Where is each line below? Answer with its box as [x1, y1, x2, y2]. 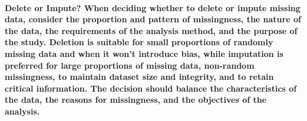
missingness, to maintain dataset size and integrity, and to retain [5, 70, 274, 83]
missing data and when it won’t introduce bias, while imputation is [5, 47, 283, 59]
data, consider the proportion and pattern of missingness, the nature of [5, 13, 301, 25]
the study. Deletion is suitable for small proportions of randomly [5, 36, 273, 48]
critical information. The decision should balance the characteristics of [5, 82, 297, 94]
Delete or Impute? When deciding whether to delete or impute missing [5, 1, 301, 14]
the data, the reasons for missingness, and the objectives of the [5, 93, 267, 106]
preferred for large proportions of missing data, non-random [5, 59, 255, 71]
